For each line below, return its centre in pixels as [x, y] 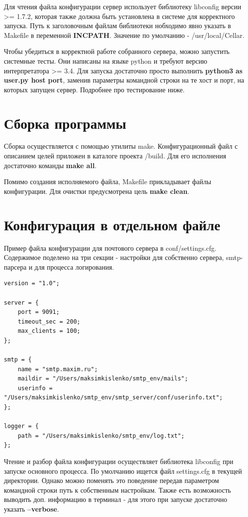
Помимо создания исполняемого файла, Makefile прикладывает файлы [108, 181]
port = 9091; [39, 312]
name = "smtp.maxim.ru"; [58, 369]
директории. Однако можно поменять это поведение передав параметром [112, 480]
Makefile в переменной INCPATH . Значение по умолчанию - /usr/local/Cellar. [124, 35]
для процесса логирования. [74, 267]
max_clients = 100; [49, 331]
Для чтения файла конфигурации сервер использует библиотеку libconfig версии [123, 6]
